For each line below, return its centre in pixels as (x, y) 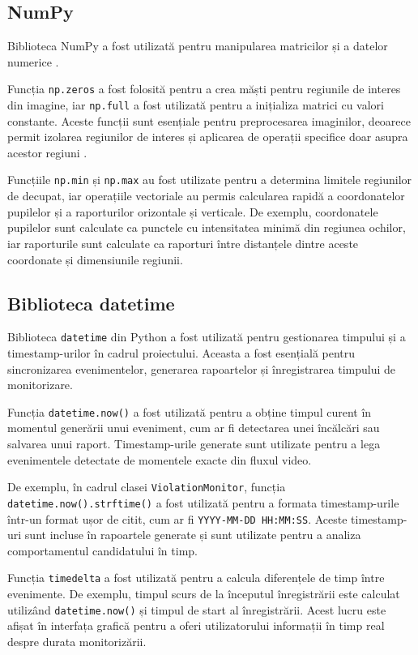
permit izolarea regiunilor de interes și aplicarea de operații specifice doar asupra (208, 137)
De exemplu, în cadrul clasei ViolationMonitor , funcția (147, 487)
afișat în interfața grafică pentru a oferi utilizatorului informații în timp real (196, 625)
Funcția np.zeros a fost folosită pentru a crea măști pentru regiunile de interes (204, 89)
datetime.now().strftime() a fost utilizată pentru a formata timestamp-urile (203, 502)
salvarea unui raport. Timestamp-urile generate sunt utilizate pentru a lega (194, 443)
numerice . (33, 61)
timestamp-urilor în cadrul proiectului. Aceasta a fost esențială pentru (181, 352)
